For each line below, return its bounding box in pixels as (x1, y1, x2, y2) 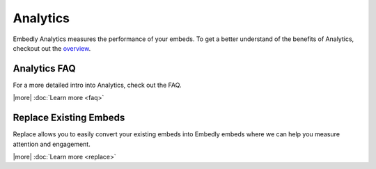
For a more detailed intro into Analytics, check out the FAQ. (13, 81, 182, 89)
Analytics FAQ (13, 63, 76, 74)
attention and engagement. (13, 140, 91, 148)
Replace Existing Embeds (13, 112, 125, 124)
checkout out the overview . (13, 44, 91, 52)
